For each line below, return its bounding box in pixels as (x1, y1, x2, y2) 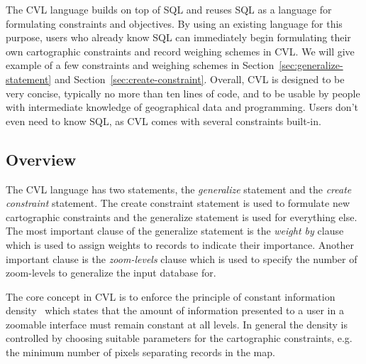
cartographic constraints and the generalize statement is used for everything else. (6, 209, 357, 224)
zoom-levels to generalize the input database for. (6, 265, 216, 280)
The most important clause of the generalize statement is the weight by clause (6, 223, 344, 238)
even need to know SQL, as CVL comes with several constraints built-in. (6, 113, 321, 128)
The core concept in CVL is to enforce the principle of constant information (6, 289, 335, 304)
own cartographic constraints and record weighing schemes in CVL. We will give (6, 43, 355, 58)
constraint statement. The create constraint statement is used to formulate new (6, 196, 350, 210)
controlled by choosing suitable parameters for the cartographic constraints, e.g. (6, 331, 353, 346)
